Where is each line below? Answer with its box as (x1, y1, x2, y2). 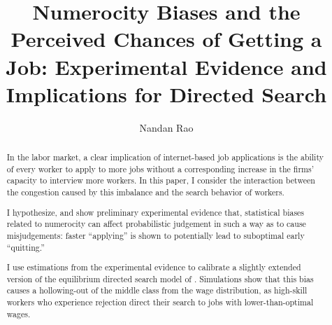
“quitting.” (6, 241, 45, 253)
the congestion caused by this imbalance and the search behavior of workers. (6, 186, 284, 198)
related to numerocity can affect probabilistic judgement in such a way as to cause (6, 218, 306, 230)
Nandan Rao (139, 120, 194, 134)
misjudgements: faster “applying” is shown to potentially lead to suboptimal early (6, 229, 305, 241)
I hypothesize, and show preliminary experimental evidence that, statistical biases (6, 206, 305, 218)
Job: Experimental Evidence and (6, 52, 327, 81)
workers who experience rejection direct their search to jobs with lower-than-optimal (6, 296, 314, 308)
